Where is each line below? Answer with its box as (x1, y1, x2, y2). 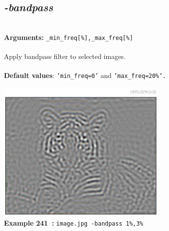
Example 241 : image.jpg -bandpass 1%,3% (4, 218, 143, 228)
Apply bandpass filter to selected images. (4, 51, 126, 61)
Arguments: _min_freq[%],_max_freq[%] (4, 32, 133, 42)
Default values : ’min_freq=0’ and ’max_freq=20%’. (4, 70, 166, 80)
